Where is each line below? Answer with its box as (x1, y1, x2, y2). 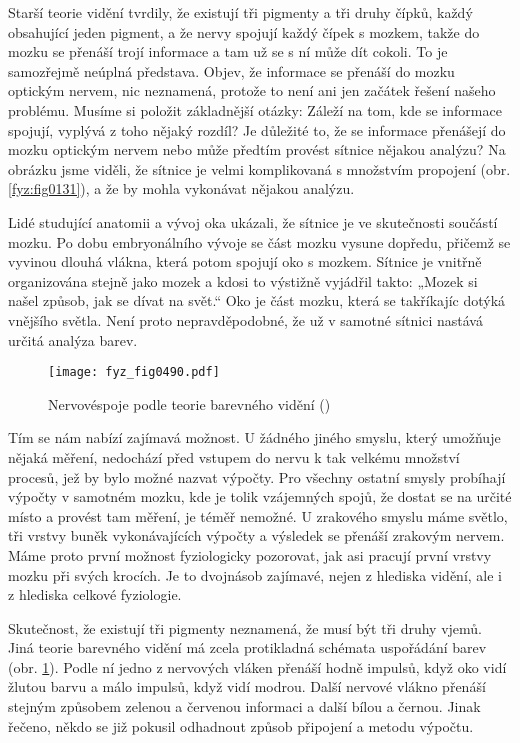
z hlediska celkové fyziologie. (8, 584, 182, 605)
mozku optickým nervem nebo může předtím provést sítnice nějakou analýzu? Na (8, 139, 506, 160)
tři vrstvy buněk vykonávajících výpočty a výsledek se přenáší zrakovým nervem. (8, 525, 505, 546)
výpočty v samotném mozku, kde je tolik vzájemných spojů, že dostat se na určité (8, 486, 512, 507)
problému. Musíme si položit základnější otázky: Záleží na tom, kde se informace (8, 99, 502, 120)
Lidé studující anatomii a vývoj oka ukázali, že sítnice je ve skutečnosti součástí (8, 211, 498, 232)
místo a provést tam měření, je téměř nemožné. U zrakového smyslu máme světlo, (8, 505, 508, 526)
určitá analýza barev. (8, 329, 138, 350)
